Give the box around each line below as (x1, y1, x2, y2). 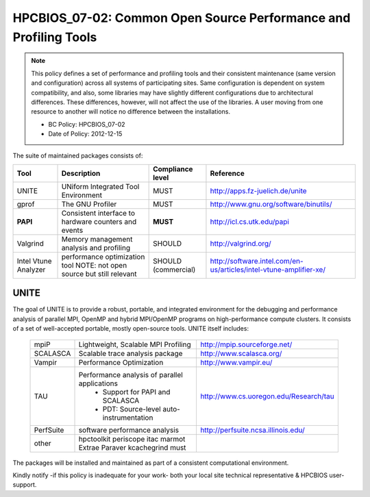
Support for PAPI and (102, 387, 171, 396)
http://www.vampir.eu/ (199, 357, 273, 367)
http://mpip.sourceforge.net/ (199, 340, 293, 349)
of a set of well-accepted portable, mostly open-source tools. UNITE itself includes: (12, 324, 249, 333)
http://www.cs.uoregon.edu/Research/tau (199, 391, 335, 400)
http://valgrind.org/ (210, 238, 272, 248)
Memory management (61, 234, 133, 244)
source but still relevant (61, 269, 137, 279)
